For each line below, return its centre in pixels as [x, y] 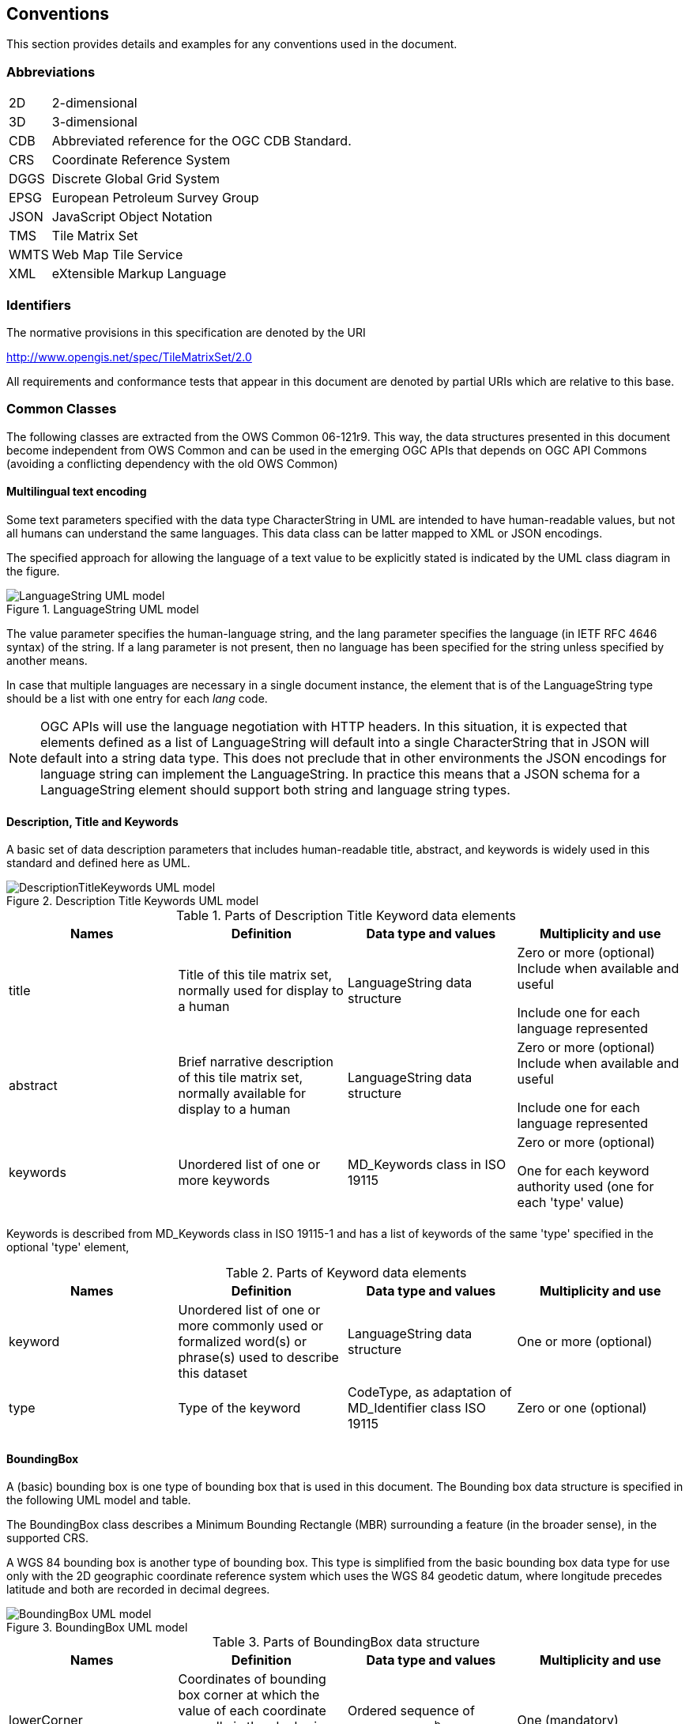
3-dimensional [94, 122]
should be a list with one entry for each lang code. [137, 698]
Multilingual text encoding [77, 492]
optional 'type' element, [68, 1247]
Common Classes [62, 409]
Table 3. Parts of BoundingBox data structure [346, 1642]
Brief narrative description [256, 1062]
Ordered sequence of [411, 1711]
